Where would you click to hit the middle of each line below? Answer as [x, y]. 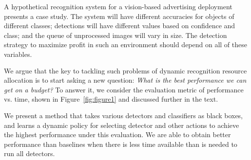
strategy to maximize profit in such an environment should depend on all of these [125, 44]
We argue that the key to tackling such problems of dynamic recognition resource [125, 70]
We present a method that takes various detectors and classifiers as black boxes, [124, 115]
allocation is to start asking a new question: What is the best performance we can [125, 80]
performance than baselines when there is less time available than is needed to [121, 144]
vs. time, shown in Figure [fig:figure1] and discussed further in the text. [111, 99]
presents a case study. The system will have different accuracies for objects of [119, 16]
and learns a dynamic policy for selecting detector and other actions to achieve [122, 125]
